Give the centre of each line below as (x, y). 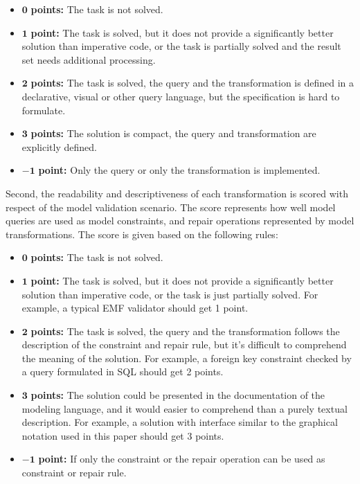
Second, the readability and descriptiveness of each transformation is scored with (177, 193)
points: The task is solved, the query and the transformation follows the (185, 331)
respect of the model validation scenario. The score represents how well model (171, 207)
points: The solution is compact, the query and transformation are (173, 133)
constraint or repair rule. (74, 473)
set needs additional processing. (89, 59)
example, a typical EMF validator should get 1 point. (135, 308)
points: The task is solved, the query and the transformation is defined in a (192, 83)
